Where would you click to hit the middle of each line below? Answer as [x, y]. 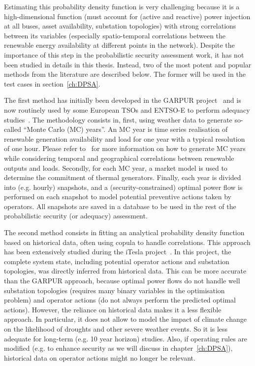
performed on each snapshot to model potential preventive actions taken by [118, 197]
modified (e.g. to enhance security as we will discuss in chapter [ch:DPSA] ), [118, 348]
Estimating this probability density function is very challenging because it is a [122, 6]
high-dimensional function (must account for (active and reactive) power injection [127, 16]
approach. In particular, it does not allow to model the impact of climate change [125, 319]
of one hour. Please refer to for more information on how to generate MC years [125, 148]
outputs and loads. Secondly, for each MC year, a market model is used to [116, 168]
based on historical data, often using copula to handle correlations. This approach [127, 242]
